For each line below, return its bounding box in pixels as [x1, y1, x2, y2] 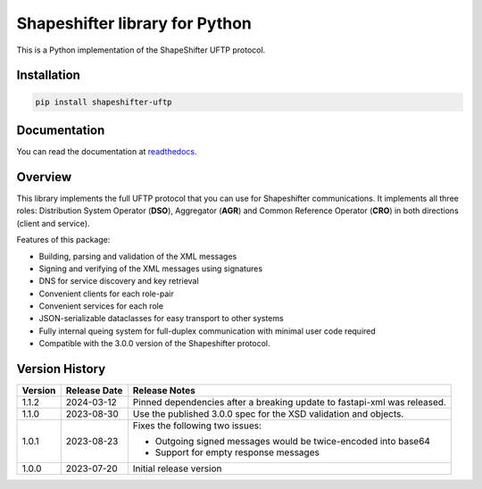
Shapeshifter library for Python [16, 13, 252, 33]
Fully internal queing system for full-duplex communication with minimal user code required [38, 326, 377, 336]
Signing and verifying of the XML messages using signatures [38, 263, 263, 274]
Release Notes [132, 385, 195, 397]
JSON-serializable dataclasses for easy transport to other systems [38, 313, 285, 324]
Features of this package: [16, 235, 111, 245]
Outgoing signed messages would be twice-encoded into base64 [154, 435, 430, 448]
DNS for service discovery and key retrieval [38, 276, 200, 286]
